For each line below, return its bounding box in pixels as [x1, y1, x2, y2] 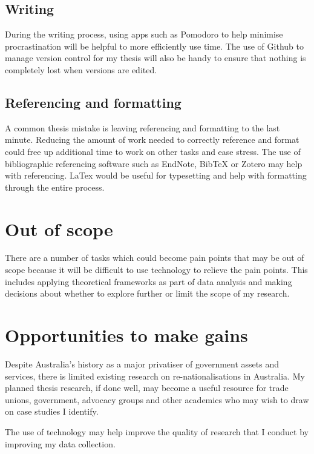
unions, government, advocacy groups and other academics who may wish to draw [5, 393, 309, 406]
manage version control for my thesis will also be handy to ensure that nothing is [5, 51, 306, 64]
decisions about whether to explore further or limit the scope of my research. [5, 287, 290, 300]
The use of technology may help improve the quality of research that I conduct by [5, 425, 309, 438]
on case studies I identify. [5, 405, 99, 418]
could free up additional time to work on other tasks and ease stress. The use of [5, 145, 301, 157]
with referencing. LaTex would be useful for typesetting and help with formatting [5, 169, 307, 182]
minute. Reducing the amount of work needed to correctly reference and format [5, 133, 299, 146]
